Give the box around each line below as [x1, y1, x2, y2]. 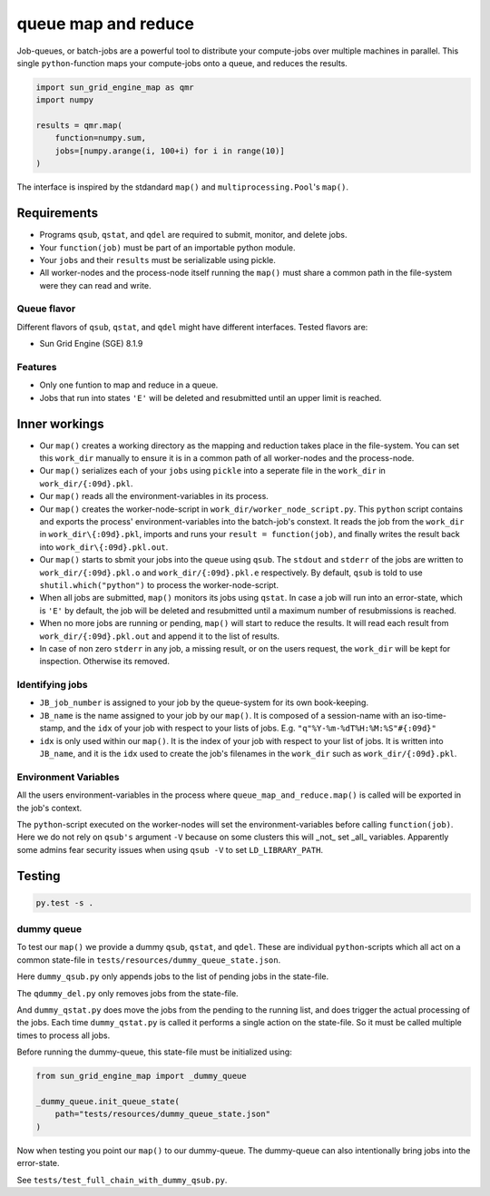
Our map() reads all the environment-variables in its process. [39, 491, 269, 502]
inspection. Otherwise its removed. [39, 656, 170, 667]
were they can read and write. [39, 279, 152, 290]
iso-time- [411, 710, 447, 721]
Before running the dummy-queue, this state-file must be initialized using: [16, 1046, 292, 1057]
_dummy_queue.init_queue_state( [35, 1096, 181, 1106]
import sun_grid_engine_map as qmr [35, 82, 194, 93]
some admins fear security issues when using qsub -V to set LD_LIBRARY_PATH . [16, 844, 324, 855]
